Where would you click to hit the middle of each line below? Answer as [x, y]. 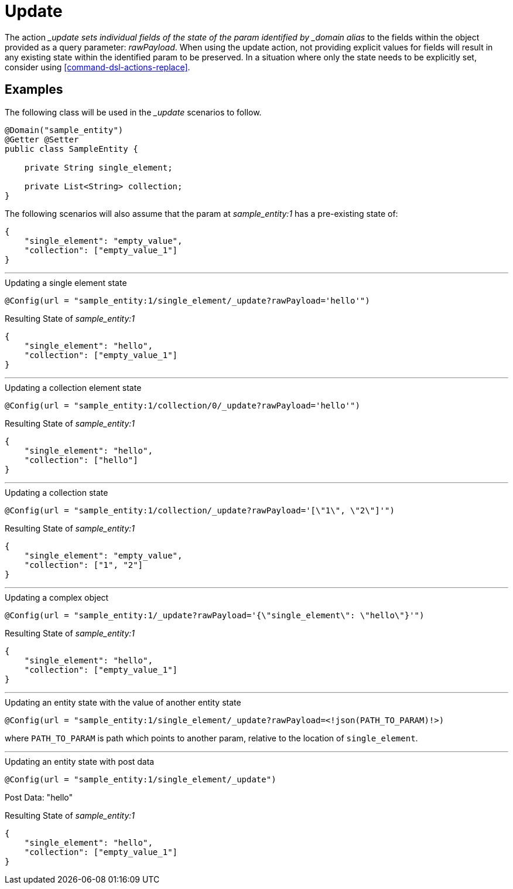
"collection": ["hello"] [81, 460]
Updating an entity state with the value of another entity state [123, 702]
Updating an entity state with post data [80, 761]
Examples [34, 90]
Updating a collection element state [73, 387]
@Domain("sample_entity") [64, 130]
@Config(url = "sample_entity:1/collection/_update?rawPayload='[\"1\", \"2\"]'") [200, 510]
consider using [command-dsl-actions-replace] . [98, 67]
